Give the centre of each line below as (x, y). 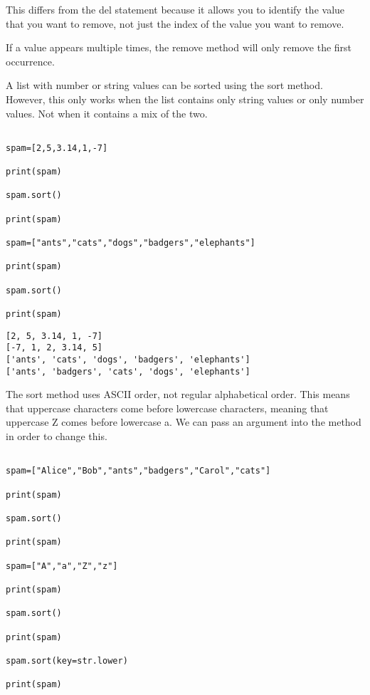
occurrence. (30, 61)
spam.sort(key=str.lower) (67, 660)
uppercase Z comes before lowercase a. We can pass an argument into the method (184, 422)
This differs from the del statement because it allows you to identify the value (175, 9)
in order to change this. (57, 436)
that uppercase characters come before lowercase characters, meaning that (167, 408)
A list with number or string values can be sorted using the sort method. (164, 85)
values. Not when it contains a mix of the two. (107, 113)
